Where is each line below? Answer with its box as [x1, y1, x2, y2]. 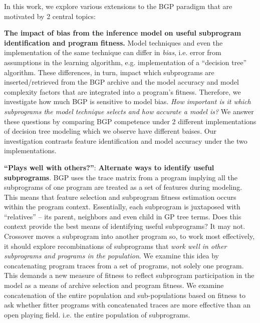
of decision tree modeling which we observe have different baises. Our [4, 126, 216, 136]
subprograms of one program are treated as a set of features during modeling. [4, 182, 242, 192]
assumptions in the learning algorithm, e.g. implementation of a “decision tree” [4, 57, 247, 67]
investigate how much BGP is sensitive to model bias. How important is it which [4, 96, 251, 107]
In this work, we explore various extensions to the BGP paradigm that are [4, 1, 232, 11]
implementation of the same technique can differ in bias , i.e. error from [4, 47, 221, 58]
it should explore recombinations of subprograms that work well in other [4, 240, 227, 251]
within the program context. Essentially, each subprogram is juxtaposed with [4, 201, 240, 212]
